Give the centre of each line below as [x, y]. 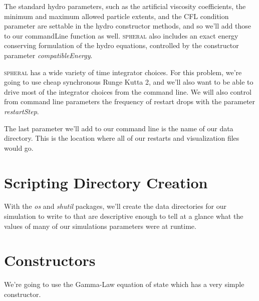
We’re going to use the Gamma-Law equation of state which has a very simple [124, 284]
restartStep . [22, 111]
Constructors [50, 260]
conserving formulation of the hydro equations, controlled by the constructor [121, 45]
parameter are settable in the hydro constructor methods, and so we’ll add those [127, 26]
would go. [19, 147]
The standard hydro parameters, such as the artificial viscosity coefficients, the [125, 6]
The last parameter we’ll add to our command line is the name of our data [119, 128]
